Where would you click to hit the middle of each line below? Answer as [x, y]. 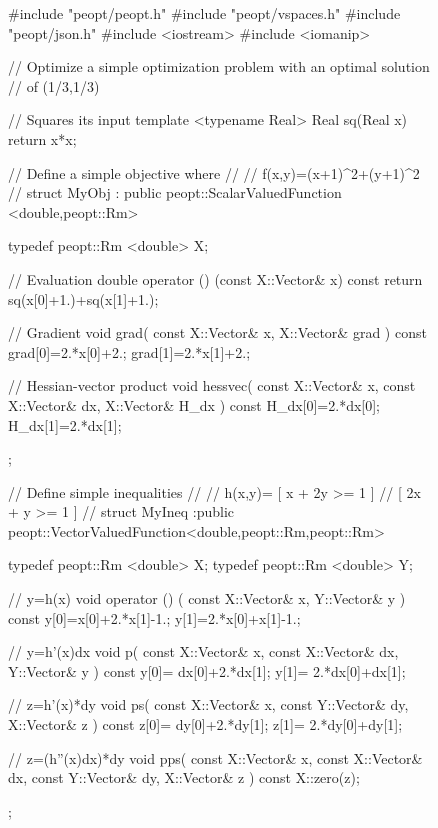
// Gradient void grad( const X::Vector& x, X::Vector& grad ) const [217, 332]
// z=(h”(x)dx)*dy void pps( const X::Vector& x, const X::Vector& [215, 757]
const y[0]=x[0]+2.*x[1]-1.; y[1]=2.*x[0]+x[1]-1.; [154, 617]
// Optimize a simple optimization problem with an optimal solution [219, 66]
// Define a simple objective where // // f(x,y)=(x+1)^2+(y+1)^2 [214, 172]
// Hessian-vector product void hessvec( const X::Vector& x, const [212, 385]
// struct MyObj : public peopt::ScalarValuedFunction [175, 192]
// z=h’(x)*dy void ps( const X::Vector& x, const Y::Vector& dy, [208, 704]
